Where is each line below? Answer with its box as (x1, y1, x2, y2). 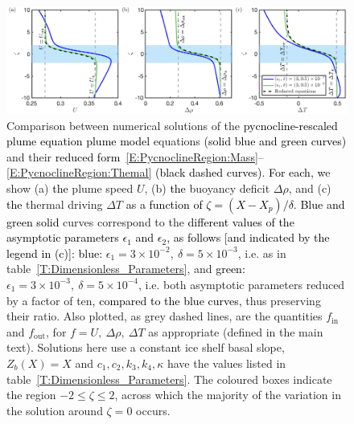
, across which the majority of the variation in (114, 386, 341, 403)
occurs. (136, 402, 171, 418)
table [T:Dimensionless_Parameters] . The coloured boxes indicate (6, 370, 332, 387)
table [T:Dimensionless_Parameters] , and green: (6, 260, 245, 277)
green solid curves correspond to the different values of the (6, 213, 294, 230)
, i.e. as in (237, 244, 286, 261)
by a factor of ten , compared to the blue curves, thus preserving (6, 291, 321, 308)
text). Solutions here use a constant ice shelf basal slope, (6, 339, 285, 356)
